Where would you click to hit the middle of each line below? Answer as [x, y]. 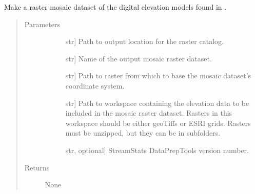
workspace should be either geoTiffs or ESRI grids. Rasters [158, 123]
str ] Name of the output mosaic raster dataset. [139, 58]
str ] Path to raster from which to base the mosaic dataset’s [158, 76]
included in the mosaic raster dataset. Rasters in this [149, 113]
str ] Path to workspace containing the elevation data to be [157, 103]
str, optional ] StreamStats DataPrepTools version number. [157, 150]
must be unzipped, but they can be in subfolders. [143, 133]
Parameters [42, 24]
